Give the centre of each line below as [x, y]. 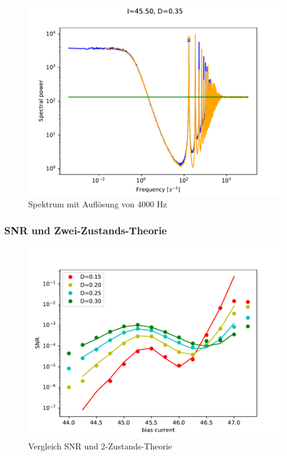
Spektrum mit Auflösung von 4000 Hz [98, 203]
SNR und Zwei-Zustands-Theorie [86, 230]
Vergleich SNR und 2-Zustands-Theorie [100, 446]
